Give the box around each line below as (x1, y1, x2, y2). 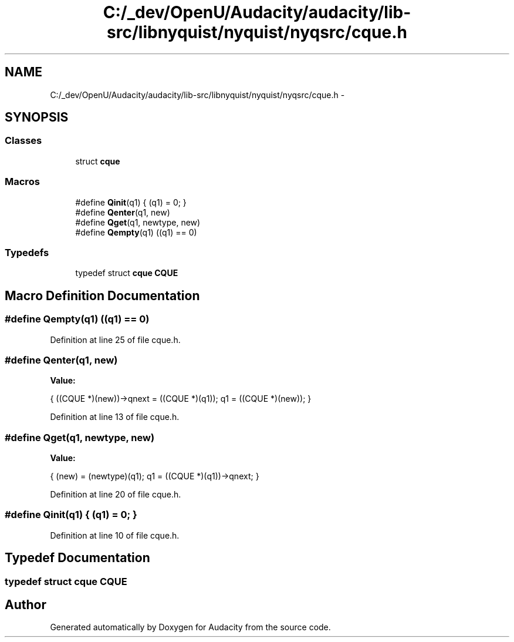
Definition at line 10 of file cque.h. (50, 530, 180, 540)
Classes (5, 135, 42, 147)
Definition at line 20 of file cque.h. (50, 489, 181, 500)
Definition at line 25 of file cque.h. (50, 334, 181, 345)
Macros (5, 176, 40, 188)
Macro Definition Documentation (5, 288, 200, 303)
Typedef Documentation (5, 550, 150, 566)
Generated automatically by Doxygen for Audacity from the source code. (50, 622, 331, 633)
